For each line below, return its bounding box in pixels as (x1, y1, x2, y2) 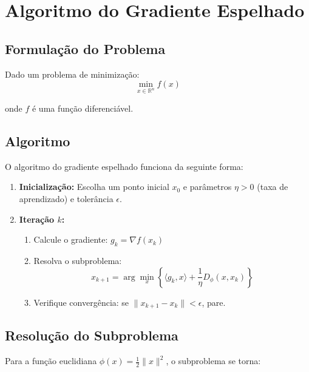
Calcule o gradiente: (33, 233, 108, 246)
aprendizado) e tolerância (19, 192, 114, 205)
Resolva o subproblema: (33, 254, 122, 266)
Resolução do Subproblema (5, 326, 178, 345)
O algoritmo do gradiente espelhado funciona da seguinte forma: (5, 160, 243, 172)
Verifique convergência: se (33, 296, 129, 308)
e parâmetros (183, 180, 232, 193)
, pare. (202, 296, 226, 308)
